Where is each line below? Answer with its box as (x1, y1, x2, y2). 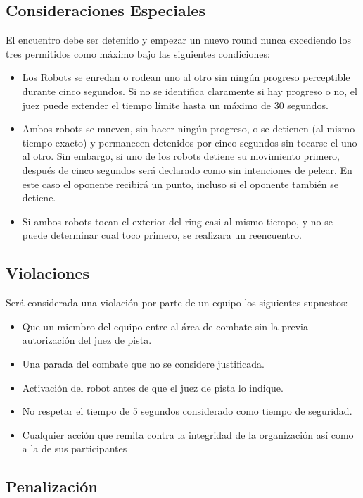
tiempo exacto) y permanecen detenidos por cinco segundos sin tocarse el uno (22, 135, 357, 149)
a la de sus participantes (22, 441, 127, 456)
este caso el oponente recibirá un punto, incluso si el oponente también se (22, 176, 338, 191)
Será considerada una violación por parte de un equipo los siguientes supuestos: (6, 295, 348, 310)
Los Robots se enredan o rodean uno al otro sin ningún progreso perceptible (22, 70, 350, 85)
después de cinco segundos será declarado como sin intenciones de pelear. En (22, 162, 352, 177)
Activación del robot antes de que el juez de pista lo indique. (22, 380, 284, 394)
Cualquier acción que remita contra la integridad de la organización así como (22, 427, 354, 442)
